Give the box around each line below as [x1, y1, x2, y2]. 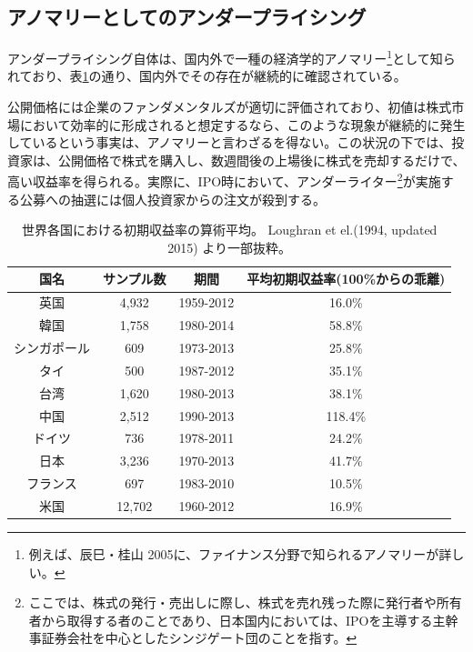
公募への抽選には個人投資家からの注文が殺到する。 [19, 189, 326, 208]
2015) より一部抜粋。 [167, 237, 292, 256]
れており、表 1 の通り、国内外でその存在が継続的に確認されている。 [7, 66, 407, 85]
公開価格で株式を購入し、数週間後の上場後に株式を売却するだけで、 [57, 150, 466, 169]
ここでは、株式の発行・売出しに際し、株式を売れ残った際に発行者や [28, 593, 437, 612]
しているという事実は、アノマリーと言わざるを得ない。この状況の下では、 [7, 133, 452, 152]
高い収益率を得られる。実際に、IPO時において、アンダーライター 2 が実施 [7, 169, 441, 191]
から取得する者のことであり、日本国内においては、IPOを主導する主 [41, 610, 446, 629]
